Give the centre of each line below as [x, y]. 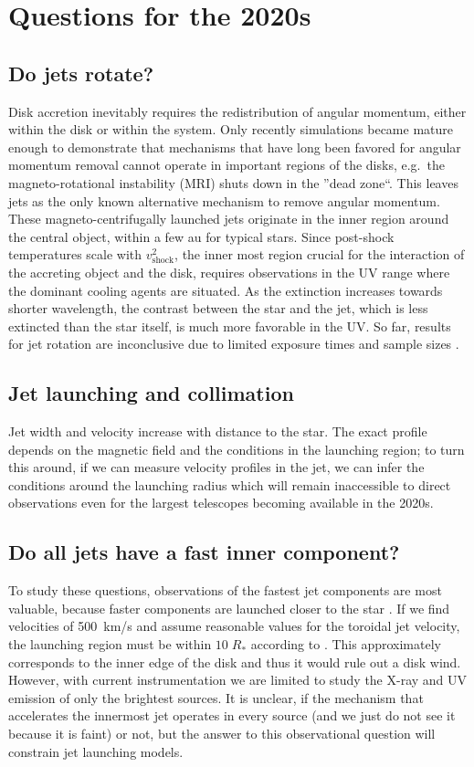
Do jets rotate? [81, 73]
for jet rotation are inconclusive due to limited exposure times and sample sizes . [234, 344]
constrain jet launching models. [96, 751]
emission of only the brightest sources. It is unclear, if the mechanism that [216, 697]
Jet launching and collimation [151, 393]
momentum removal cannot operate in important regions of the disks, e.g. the [226, 165]
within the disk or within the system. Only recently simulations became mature [231, 129]
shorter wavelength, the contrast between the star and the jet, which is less [218, 308]
